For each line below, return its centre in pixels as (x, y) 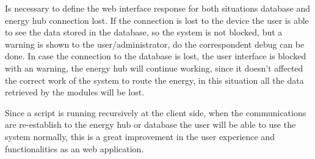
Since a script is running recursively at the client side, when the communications (156, 112)
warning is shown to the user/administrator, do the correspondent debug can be (155, 44)
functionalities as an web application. (74, 148)
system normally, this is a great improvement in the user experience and (140, 136)
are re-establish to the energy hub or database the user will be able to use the (150, 124)
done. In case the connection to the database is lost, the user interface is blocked (156, 56)
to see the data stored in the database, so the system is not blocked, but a (144, 32)
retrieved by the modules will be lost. (75, 92)
